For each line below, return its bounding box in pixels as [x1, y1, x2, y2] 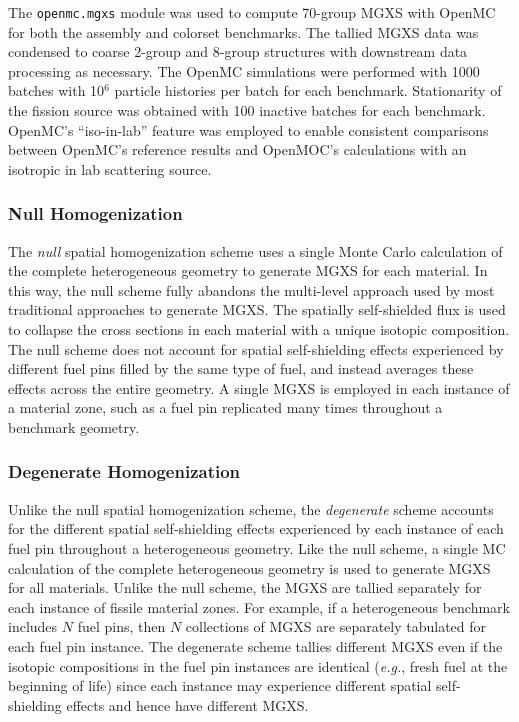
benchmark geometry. [8, 416, 140, 437]
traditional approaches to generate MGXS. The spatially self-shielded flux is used [8, 299, 506, 320]
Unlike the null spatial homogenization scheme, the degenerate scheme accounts [8, 498, 494, 519]
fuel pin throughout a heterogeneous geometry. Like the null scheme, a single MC [8, 537, 506, 558]
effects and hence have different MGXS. [66, 694, 309, 715]
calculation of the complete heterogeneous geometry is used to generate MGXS [8, 557, 491, 578]
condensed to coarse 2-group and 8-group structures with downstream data [8, 41, 468, 62]
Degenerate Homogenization [8, 459, 241, 484]
